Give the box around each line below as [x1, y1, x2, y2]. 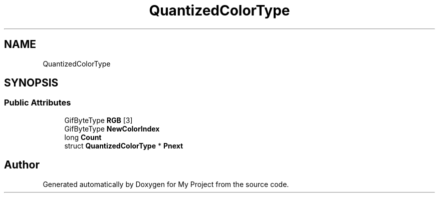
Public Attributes [4, 97, 71, 108]
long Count [64, 132, 102, 141]
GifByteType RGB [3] [64, 115, 133, 124]
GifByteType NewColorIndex [64, 124, 160, 133]
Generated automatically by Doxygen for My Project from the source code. [43, 179, 289, 188]
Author [4, 158, 40, 171]
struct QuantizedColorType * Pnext [64, 141, 183, 150]
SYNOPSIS [4, 76, 59, 89]
